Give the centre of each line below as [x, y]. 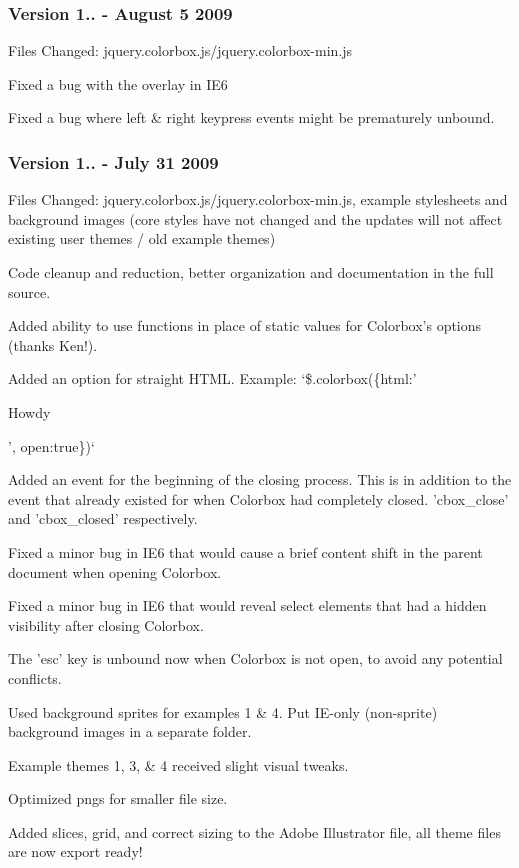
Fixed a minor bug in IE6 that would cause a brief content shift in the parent [245, 551]
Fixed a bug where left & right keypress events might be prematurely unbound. [251, 117]
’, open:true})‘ [51, 445]
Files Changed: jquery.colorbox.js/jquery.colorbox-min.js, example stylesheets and [258, 199]
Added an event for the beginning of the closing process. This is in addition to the [260, 479]
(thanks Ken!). [53, 344]
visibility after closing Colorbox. [106, 624]
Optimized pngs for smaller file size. [118, 798]
